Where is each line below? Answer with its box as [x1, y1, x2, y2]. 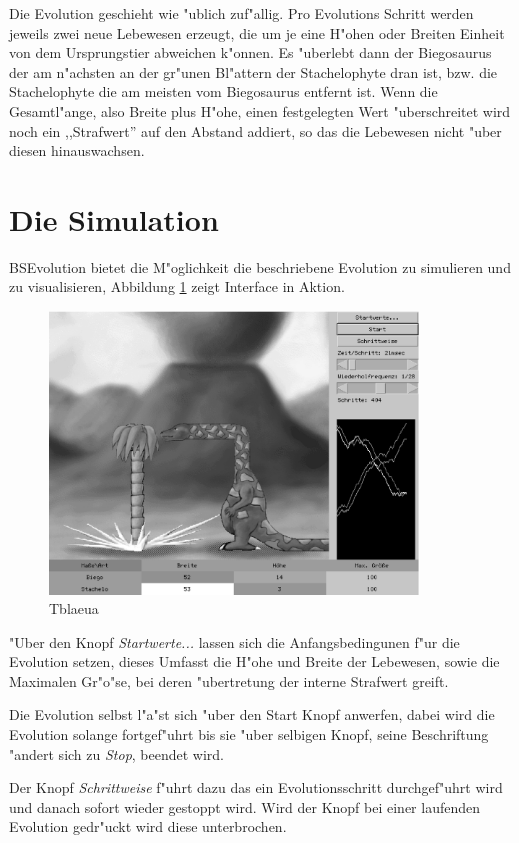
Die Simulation [9, 198, 219, 239]
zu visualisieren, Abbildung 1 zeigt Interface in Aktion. [9, 276, 345, 297]
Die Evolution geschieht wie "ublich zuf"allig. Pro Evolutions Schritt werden [9, 3, 474, 23]
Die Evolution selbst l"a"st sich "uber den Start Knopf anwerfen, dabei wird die [9, 704, 495, 725]
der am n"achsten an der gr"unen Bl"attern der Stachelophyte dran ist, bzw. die [9, 61, 498, 82]
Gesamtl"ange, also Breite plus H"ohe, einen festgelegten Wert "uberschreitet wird [9, 100, 511, 121]
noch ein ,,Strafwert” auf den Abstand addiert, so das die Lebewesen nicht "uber [9, 120, 502, 141]
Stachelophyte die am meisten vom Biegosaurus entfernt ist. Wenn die [9, 81, 438, 102]
